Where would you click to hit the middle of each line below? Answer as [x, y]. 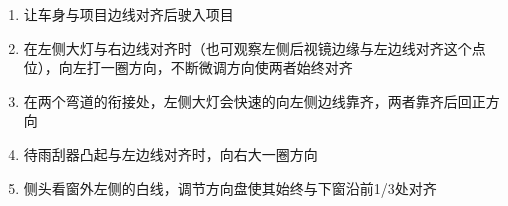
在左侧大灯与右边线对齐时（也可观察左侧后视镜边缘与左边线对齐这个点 [254, 47]
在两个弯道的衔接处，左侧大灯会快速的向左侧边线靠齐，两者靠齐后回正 [254, 100]
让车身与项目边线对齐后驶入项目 [128, 14]
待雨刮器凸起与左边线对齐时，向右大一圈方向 [170, 153]
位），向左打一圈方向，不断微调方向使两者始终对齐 [188, 67]
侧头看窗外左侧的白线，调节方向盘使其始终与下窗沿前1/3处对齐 [230, 187]
